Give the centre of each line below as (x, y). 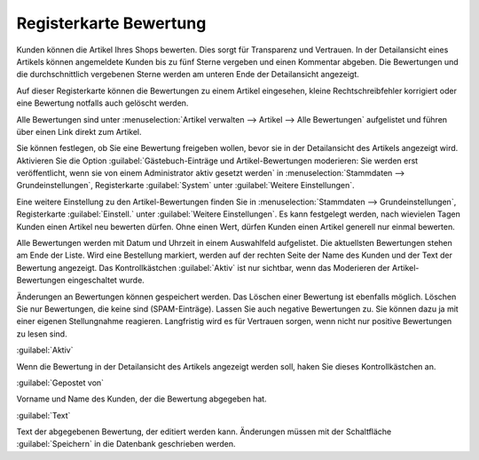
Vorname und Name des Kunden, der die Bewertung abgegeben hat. (141, 399)
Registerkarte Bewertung (111, 23)
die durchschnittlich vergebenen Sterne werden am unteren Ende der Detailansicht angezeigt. (188, 75)
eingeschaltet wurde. (106, 281)
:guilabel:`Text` (43, 415)
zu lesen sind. (42, 334)
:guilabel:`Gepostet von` (60, 383)
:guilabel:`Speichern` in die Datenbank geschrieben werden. (126, 444)
